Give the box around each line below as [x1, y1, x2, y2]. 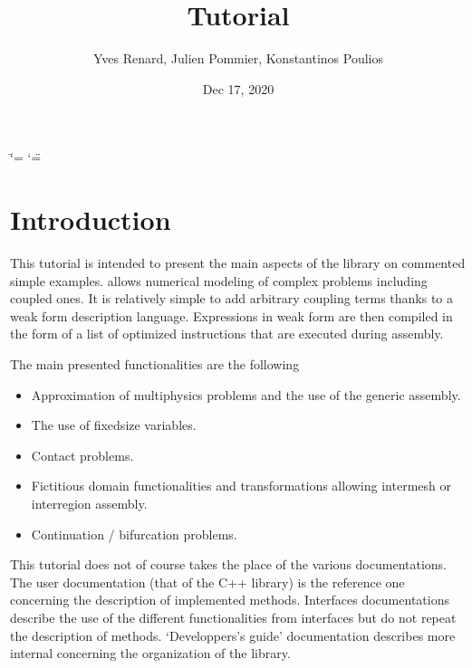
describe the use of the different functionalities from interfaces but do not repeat [10, 607, 457, 626]
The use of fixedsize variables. [31, 415, 197, 434]
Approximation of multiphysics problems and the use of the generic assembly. [31, 385, 461, 404]
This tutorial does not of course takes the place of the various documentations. [10, 555, 448, 574]
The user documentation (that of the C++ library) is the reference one [10, 572, 405, 591]
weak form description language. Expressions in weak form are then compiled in [10, 306, 453, 325]
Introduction [10, 201, 171, 238]
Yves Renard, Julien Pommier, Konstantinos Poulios [92, 49, 384, 68]
